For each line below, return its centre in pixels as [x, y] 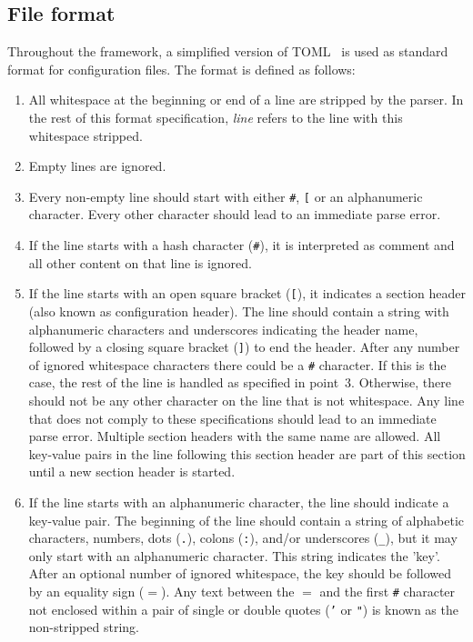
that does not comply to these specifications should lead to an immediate [232, 418]
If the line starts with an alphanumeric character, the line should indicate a [239, 502]
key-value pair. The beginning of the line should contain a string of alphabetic [247, 520]
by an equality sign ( [86, 592]
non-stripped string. [84, 627]
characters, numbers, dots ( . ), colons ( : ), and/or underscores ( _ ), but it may [243, 538]
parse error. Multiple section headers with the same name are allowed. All [235, 436]
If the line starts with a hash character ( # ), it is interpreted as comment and [242, 245]
